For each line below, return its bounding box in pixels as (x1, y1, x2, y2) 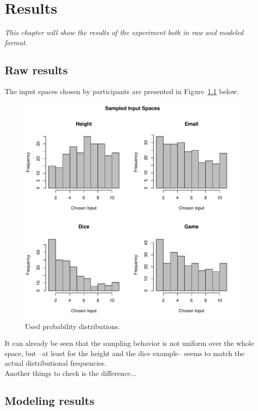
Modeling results (5, 393, 94, 408)
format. (5, 37, 27, 47)
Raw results (5, 62, 68, 77)
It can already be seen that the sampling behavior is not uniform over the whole (5, 338, 254, 348)
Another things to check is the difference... (5, 368, 137, 378)
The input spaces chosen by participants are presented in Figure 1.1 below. (5, 85, 239, 96)
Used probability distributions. (25, 320, 120, 331)
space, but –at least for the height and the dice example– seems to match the (5, 347, 245, 358)
